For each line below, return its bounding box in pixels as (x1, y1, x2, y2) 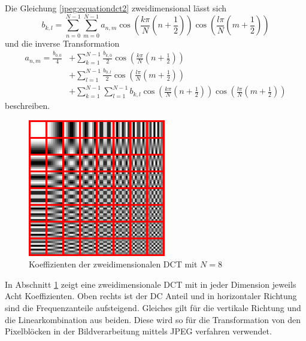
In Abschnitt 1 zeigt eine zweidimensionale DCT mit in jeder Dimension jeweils (5, 278, 296, 290)
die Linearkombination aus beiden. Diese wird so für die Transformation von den (5, 313, 301, 325)
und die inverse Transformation (5, 36, 120, 49)
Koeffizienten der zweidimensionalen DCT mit (29, 258, 198, 270)
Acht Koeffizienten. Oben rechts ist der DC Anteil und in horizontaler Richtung (5, 290, 297, 302)
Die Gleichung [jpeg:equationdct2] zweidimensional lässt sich (5, 2, 227, 14)
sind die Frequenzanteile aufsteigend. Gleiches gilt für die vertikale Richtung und (5, 302, 301, 314)
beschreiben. (5, 99, 50, 112)
